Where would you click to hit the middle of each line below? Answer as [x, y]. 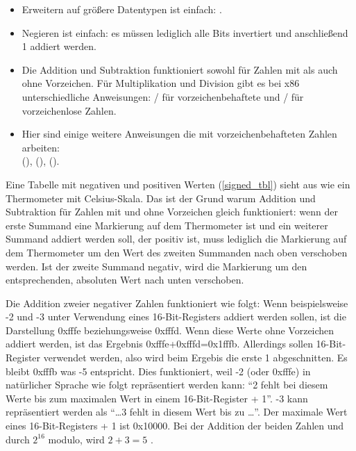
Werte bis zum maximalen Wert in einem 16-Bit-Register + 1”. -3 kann [157, 398]
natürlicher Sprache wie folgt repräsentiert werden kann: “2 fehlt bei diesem [167, 385]
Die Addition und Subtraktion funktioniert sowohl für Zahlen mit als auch [180, 69]
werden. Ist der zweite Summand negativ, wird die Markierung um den [156, 266]
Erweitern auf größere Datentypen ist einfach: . [122, 9]
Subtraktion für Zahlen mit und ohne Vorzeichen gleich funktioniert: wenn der [172, 212]
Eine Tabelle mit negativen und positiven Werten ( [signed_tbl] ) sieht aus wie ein [178, 184]
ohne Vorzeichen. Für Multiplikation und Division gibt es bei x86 [161, 83]
